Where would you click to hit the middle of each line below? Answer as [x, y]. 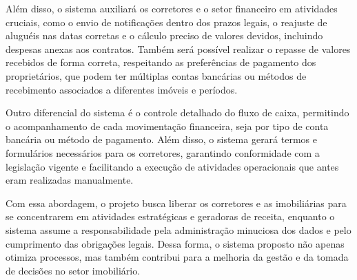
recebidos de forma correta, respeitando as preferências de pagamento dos [161, 62]
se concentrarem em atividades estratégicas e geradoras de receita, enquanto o [170, 216]
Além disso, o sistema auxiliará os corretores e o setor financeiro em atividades [172, 8]
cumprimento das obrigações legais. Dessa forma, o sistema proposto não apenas [175, 243]
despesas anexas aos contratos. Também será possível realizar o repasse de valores [178, 49]
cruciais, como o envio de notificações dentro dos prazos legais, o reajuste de [166, 22]
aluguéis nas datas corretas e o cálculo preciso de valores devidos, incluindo [164, 35]
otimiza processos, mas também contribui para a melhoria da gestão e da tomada [177, 257]
